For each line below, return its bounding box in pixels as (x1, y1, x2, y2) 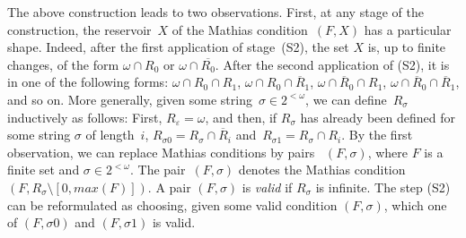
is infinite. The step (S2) (315, 177, 451, 196)
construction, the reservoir (7, 20, 152, 38)
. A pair (147, 177, 191, 196)
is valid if (242, 177, 293, 196)
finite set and (7, 160, 80, 179)
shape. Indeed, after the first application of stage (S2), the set (7, 38, 349, 56)
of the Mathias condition (171, 20, 308, 38)
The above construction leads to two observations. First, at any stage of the (7, 3, 424, 21)
